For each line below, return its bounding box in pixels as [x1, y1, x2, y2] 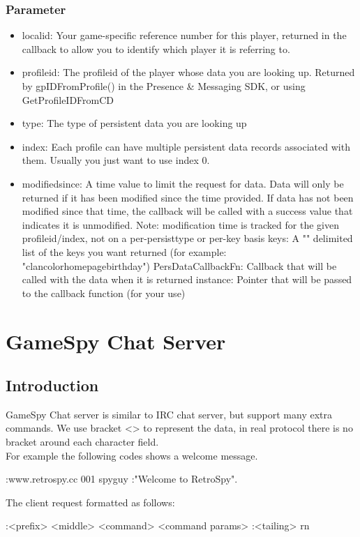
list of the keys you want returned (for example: [22, 244, 227, 259]
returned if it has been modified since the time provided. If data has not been [22, 190, 354, 204]
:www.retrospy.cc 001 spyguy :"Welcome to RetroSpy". [6, 471, 238, 486]
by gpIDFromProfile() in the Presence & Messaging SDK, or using [22, 79, 306, 93]
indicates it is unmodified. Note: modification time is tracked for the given [22, 217, 339, 232]
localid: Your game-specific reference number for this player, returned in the [22, 28, 347, 43]
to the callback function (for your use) [22, 285, 186, 300]
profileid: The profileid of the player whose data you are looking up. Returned [22, 65, 355, 80]
